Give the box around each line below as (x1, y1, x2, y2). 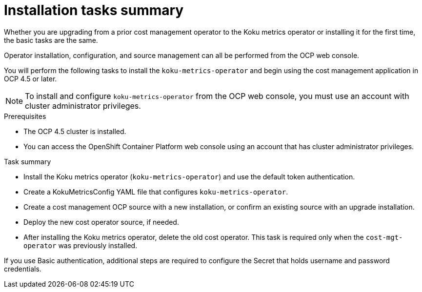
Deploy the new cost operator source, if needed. (23, 217, 179, 226)
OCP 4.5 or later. (4, 74, 57, 83)
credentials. (4, 264, 41, 273)
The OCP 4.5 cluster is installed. (23, 127, 126, 136)
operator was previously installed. (23, 241, 138, 250)
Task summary (4, 157, 51, 166)
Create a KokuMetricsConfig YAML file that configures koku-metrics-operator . (23, 187, 288, 196)
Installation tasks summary (4, 2, 184, 19)
